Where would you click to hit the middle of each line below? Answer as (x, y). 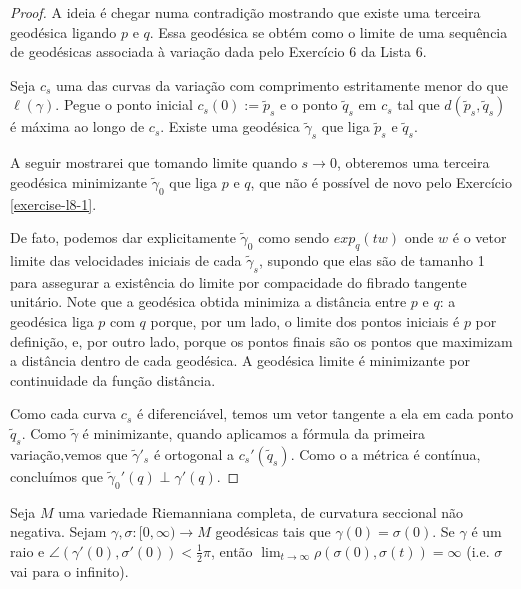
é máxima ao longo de (77, 126)
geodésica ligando (63, 31)
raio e (27, 550)
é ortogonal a (194, 453)
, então (232, 550)
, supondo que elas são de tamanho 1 (371, 259)
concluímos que (57, 475)
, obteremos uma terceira (413, 162)
